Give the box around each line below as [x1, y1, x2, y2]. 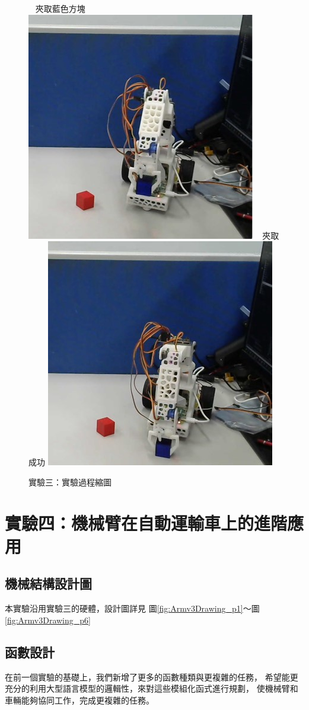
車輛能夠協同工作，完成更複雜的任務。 [5, 693, 154, 706]
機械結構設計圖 [5, 574, 92, 593]
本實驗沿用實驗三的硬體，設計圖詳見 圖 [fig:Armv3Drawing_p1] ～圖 [5, 602, 260, 615]
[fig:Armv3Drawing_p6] [5, 613, 91, 626]
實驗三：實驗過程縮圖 [28, 475, 112, 488]
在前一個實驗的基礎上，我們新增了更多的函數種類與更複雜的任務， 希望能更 [5, 670, 298, 683]
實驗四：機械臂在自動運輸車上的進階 [5, 510, 288, 535]
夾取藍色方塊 [35, 2, 85, 14]
